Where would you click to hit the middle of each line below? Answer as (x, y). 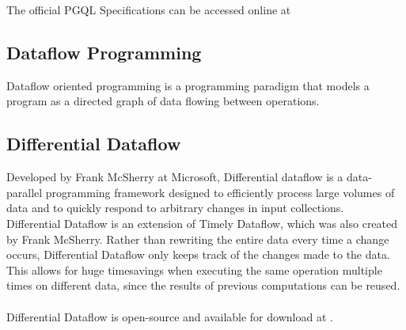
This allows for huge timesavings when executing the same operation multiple (194, 269)
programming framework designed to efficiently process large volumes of (220, 192)
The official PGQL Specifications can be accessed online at (149, 9)
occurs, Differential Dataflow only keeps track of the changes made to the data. (198, 254)
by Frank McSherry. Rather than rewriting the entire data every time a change (198, 239)
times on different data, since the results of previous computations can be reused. (203, 285)
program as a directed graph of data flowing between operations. (163, 101)
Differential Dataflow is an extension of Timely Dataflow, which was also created (202, 223)
